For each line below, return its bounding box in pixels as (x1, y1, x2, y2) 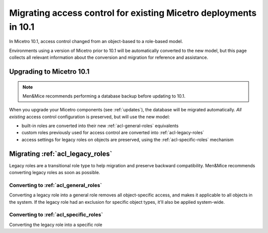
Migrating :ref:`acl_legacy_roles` (9, 149, 113, 158)
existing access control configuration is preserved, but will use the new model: (9, 114, 170, 120)
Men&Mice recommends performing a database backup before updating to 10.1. (22, 93, 186, 99)
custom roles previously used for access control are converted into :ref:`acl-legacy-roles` (21, 130, 204, 136)
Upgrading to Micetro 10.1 (9, 67, 90, 76)
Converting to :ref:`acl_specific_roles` (9, 211, 103, 218)
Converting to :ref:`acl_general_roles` (9, 182, 102, 188)
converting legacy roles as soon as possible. (9, 170, 100, 176)
